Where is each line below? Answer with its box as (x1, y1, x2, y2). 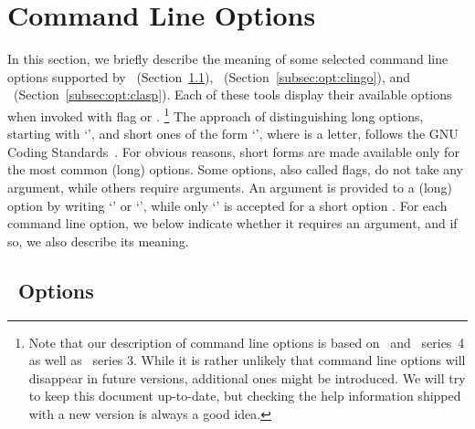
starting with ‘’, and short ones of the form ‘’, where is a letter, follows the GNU (7, 124, 459, 143)
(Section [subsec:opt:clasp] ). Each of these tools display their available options (13, 85, 452, 104)
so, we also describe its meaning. (7, 231, 189, 250)
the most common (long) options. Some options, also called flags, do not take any (7, 160, 463, 179)
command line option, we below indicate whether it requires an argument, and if (7, 214, 458, 233)
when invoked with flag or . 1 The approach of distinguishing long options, (7, 103, 424, 125)
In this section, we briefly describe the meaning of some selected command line (7, 49, 449, 68)
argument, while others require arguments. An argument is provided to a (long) (7, 177, 453, 196)
